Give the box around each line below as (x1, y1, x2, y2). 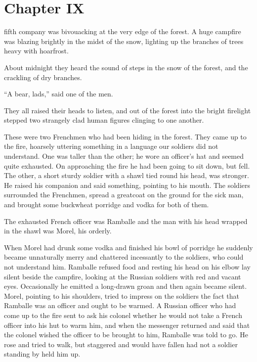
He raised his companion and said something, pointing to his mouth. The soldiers (4, 180, 251, 190)
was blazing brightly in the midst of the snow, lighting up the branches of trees (4, 36, 244, 46)
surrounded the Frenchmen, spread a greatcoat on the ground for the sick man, (4, 189, 244, 200)
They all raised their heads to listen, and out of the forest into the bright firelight (4, 105, 251, 115)
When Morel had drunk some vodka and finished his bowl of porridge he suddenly (4, 242, 253, 252)
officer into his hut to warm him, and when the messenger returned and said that (4, 319, 250, 330)
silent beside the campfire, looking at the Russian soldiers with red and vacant (4, 271, 241, 281)
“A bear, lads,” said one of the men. (4, 89, 113, 99)
